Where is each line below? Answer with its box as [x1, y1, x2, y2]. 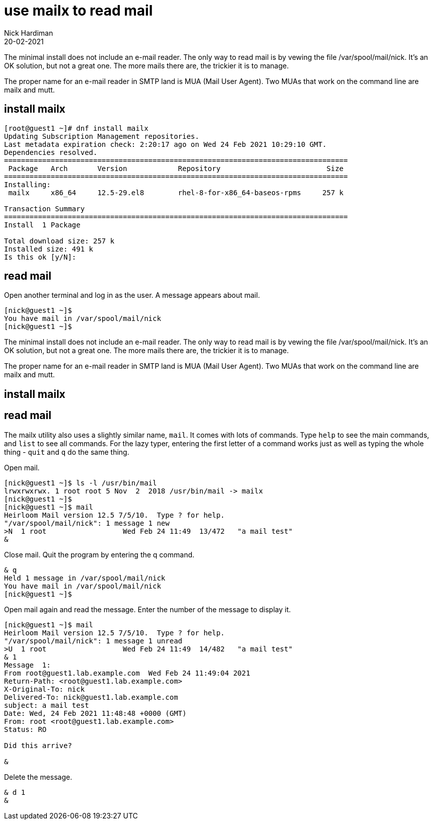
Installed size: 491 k [4, 244, 94, 253]
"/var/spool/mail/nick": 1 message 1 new [4, 519, 170, 527]
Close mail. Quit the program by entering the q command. [4, 550, 195, 559]
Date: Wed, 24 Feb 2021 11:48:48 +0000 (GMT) [4, 709, 187, 717]
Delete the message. [4, 772, 73, 781]
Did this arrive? [4, 741, 72, 750]
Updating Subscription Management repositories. [4, 132, 199, 140]
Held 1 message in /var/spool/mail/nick [4, 573, 166, 582]
